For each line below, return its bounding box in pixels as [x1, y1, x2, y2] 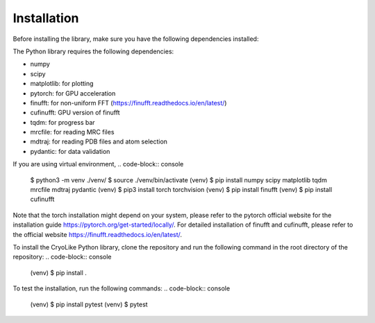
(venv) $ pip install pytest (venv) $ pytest [30, 300, 149, 308]
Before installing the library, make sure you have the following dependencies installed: [12, 35, 259, 43]
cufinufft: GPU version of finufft [30, 108, 120, 117]
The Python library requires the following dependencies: [12, 47, 174, 55]
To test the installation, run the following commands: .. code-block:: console [12, 284, 231, 293]
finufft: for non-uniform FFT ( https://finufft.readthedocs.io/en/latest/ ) [30, 98, 227, 107]
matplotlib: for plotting [30, 80, 94, 88]
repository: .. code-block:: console [12, 253, 112, 261]
